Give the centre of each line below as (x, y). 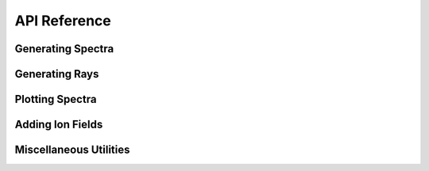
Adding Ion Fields (59, 125)
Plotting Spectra (56, 99)
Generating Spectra (64, 49)
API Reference (63, 21)
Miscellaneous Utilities (72, 150)
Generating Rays (57, 74)
